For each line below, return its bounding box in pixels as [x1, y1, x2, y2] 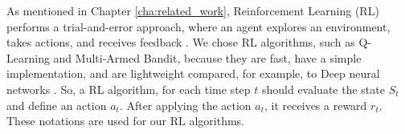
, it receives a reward [264, 96, 367, 113]
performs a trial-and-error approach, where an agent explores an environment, [6, 18, 391, 35]
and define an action [6, 96, 107, 113]
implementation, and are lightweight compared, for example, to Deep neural [6, 65, 380, 82]
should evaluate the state [261, 80, 385, 97]
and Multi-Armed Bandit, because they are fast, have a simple [53, 49, 362, 66]
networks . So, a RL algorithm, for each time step [6, 80, 251, 97]
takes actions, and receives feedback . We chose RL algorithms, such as [6, 34, 355, 51]
